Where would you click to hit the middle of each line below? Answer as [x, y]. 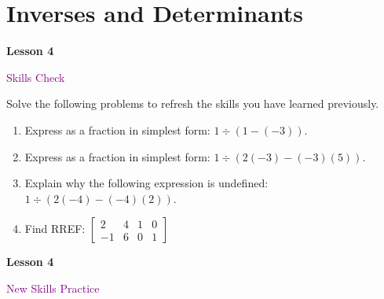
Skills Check [36, 77]
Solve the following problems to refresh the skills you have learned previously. [193, 103]
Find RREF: [55, 229]
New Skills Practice [53, 288]
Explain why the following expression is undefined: [146, 183]
